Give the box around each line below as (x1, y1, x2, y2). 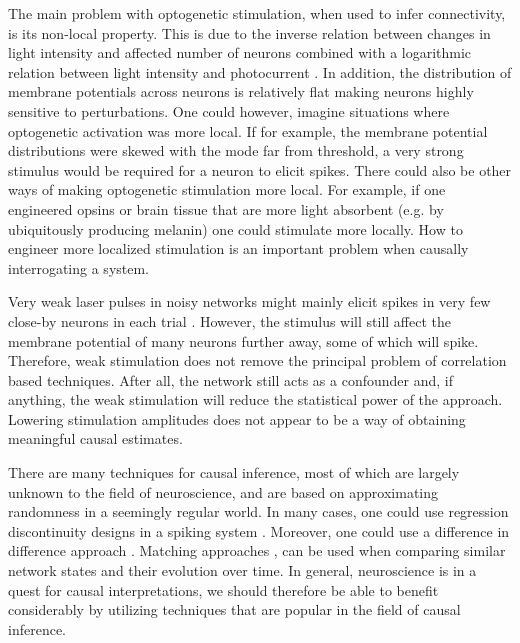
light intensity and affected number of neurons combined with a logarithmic (8, 42, 472, 63)
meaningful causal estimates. (8, 428, 183, 449)
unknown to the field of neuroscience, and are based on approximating (8, 481, 439, 502)
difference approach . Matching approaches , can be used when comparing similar (8, 540, 506, 561)
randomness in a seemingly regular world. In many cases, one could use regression (8, 501, 509, 522)
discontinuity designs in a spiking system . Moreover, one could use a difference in (8, 520, 510, 541)
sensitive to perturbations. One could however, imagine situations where (8, 100, 450, 121)
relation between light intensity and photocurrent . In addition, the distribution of (8, 61, 512, 82)
